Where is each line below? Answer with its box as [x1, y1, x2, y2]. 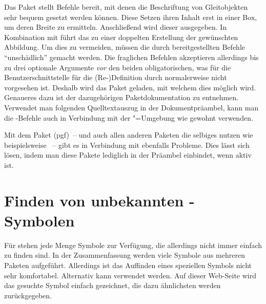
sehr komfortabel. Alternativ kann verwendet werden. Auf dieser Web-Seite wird [4, 270, 256, 280]
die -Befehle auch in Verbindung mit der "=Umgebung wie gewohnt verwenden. [4, 112, 253, 123]
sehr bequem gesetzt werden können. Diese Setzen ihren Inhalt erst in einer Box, [4, 11, 257, 22]
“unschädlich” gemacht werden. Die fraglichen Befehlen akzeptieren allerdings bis [4, 51, 259, 62]
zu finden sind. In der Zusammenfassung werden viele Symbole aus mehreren [4, 250, 245, 260]
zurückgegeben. [4, 290, 52, 300]
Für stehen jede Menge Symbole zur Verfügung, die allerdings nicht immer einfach [4, 239, 262, 250]
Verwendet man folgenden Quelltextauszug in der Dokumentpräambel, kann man [4, 102, 259, 112]
